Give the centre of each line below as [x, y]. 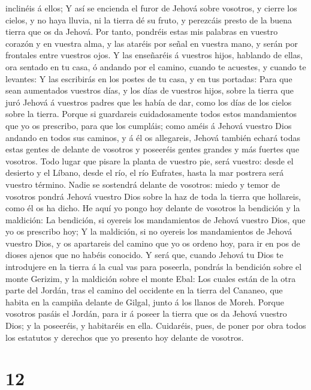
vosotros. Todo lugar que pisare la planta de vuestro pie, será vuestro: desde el [150, 160]
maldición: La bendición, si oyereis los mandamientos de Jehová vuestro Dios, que [155, 219]
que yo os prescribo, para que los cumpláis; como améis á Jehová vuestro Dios [149, 125]
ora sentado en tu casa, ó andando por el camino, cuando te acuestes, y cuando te [156, 66]
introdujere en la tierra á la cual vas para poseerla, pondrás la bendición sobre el [154, 267]
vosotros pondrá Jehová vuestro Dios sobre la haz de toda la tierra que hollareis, [153, 196]
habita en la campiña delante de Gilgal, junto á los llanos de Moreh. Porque [145, 301]
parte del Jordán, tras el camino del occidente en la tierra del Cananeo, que [144, 290]
